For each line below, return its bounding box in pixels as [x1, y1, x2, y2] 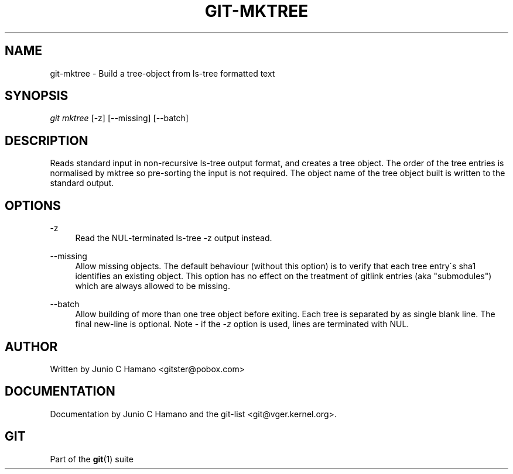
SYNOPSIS [5, 88, 69, 104]
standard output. [50, 178, 114, 188]
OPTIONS [5, 198, 61, 213]
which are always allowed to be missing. [75, 281, 231, 291]
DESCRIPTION [5, 133, 88, 148]
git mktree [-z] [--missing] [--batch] [50, 113, 189, 123]
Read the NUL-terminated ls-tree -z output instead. [75, 233, 272, 243]
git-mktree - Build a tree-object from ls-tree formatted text [50, 68, 275, 78]
